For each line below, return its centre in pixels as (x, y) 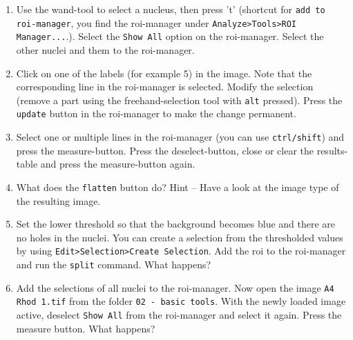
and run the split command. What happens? (114, 264)
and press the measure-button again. (118, 164)
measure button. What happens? (86, 328)
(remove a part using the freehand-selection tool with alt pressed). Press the (179, 100)
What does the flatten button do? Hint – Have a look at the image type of (178, 187)
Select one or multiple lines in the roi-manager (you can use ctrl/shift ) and (180, 137)
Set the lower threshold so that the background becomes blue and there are (176, 224)
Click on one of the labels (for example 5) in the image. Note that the (164, 73)
